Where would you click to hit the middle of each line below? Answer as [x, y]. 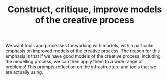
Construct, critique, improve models [85, 9]
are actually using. [24, 72]
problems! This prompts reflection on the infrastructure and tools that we [81, 67]
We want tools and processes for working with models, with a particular [80, 46]
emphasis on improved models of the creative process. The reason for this [83, 51]
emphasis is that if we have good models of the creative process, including [83, 56]
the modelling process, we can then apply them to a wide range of [74, 62]
